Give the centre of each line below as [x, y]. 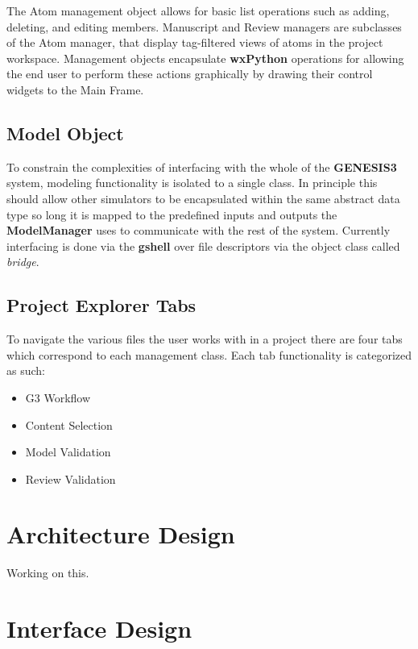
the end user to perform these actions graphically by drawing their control [190, 74]
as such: [26, 370]
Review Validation [70, 478]
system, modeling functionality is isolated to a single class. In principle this [192, 183]
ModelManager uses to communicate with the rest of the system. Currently [199, 230]
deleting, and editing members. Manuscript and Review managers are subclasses [204, 26]
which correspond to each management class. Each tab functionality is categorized [209, 354]
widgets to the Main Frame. [75, 89]
